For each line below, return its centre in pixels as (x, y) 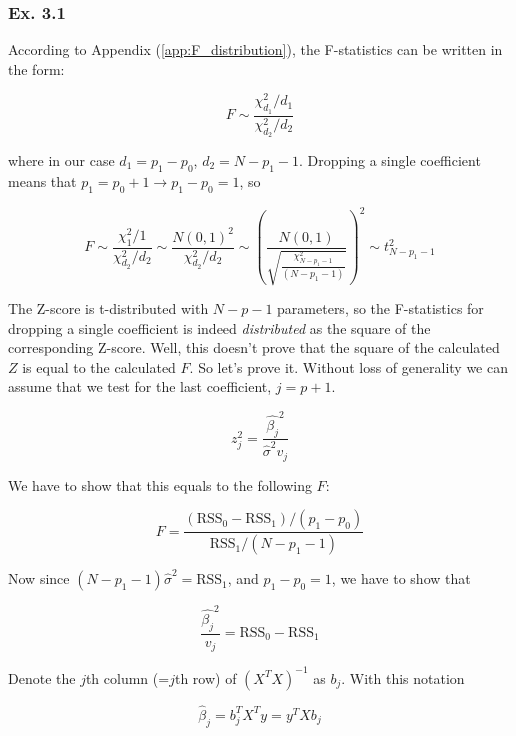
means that (42, 180)
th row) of (205, 677)
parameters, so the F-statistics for (380, 308)
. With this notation (403, 677)
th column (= (127, 677)
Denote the (42, 677)
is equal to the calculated (99, 366)
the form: (36, 68)
